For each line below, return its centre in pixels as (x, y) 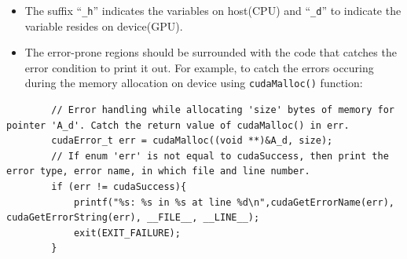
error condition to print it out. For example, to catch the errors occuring (199, 67)
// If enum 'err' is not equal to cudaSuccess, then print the (220, 156)
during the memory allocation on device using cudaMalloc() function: (194, 83)
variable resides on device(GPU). (104, 26)
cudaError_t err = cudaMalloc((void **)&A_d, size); (192, 141)
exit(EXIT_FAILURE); (127, 233)
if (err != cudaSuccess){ (119, 187)
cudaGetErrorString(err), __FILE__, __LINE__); (133, 218)
